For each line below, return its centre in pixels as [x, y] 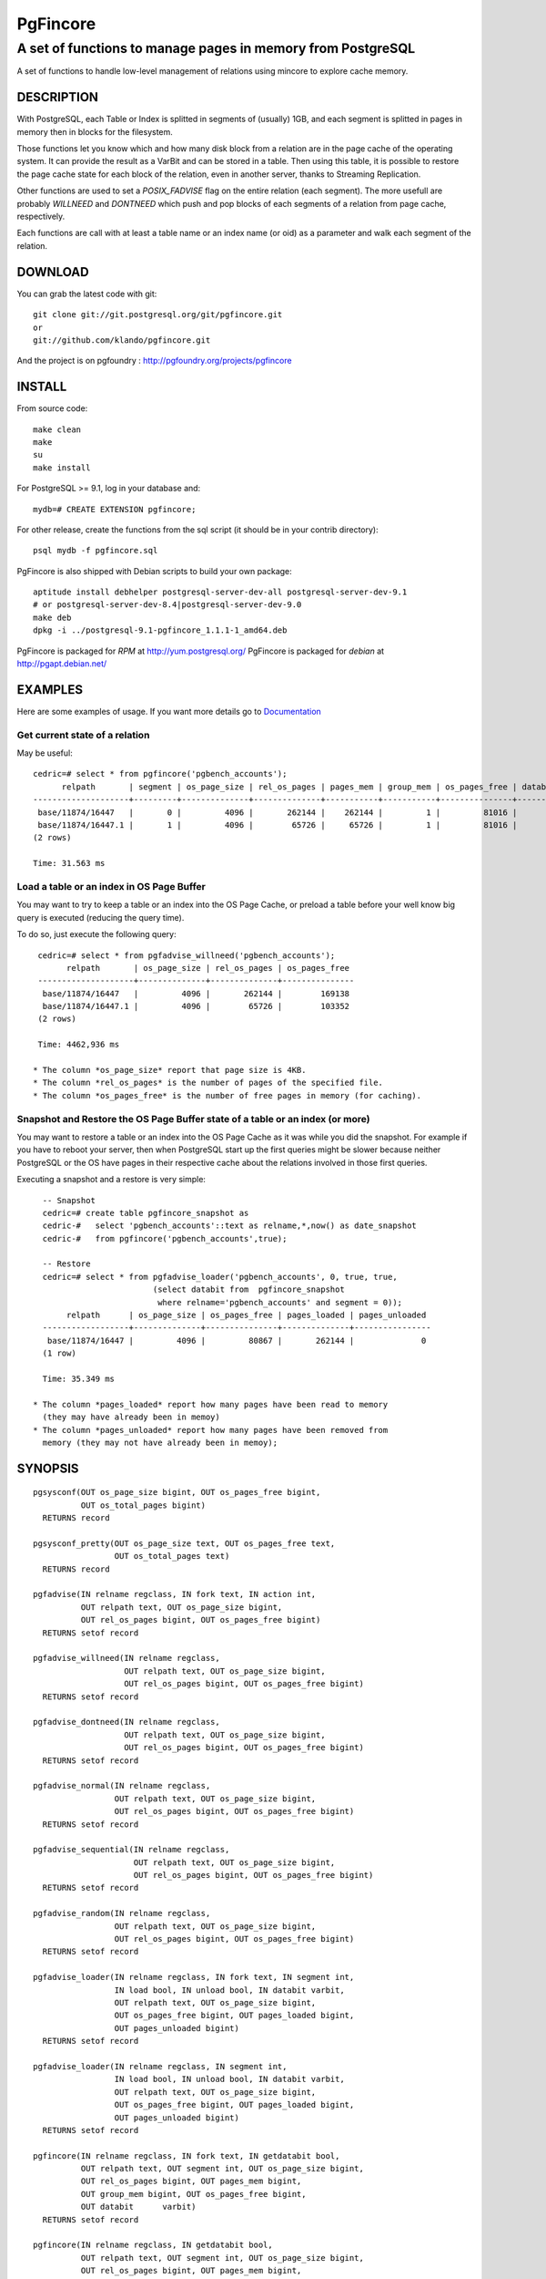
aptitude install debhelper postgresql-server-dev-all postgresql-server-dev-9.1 [220, 592]
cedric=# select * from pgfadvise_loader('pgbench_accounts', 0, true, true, [220, 1277]
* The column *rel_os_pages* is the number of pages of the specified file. [208, 1083]
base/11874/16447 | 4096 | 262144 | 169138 [196, 993]
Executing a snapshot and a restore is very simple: [111, 1180]
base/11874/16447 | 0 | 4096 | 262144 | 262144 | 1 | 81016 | [278, 812]
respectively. [41, 217]
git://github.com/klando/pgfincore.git [122, 340]
